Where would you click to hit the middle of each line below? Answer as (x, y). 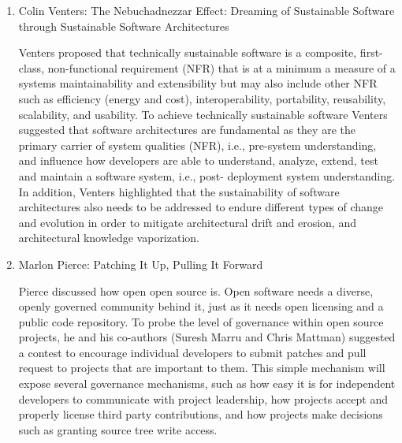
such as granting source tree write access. (118, 429)
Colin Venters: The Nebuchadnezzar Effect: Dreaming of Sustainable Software (207, 10)
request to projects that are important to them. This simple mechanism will (202, 368)
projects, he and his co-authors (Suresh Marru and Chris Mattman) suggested (207, 337)
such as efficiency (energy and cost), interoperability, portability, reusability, (202, 98)
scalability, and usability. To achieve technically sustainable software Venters (203, 114)
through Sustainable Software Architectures (124, 26)
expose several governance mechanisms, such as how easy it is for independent (207, 383)
